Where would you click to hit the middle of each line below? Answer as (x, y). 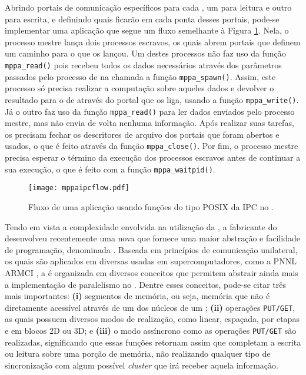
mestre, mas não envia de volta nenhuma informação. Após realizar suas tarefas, (149, 123)
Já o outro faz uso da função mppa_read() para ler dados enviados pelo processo (150, 111)
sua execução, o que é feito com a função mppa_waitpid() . (110, 169)
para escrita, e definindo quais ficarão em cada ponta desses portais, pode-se (142, 19)
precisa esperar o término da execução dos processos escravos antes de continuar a (153, 157)
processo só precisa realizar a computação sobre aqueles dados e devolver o (139, 88)
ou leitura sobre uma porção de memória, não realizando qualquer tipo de (138, 354)
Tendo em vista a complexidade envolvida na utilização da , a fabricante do (141, 226)
